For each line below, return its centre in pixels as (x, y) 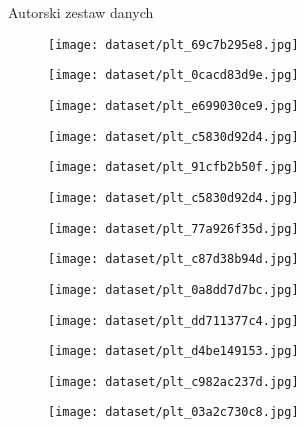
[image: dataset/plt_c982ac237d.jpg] (173, 381)
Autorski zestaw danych (81, 12)
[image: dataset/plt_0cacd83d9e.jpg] (173, 75)
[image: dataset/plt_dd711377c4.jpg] (173, 320)
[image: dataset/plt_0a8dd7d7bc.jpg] (173, 289)
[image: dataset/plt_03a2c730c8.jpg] (173, 412)
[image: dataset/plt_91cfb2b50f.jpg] (173, 167)
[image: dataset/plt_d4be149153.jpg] (173, 351)
